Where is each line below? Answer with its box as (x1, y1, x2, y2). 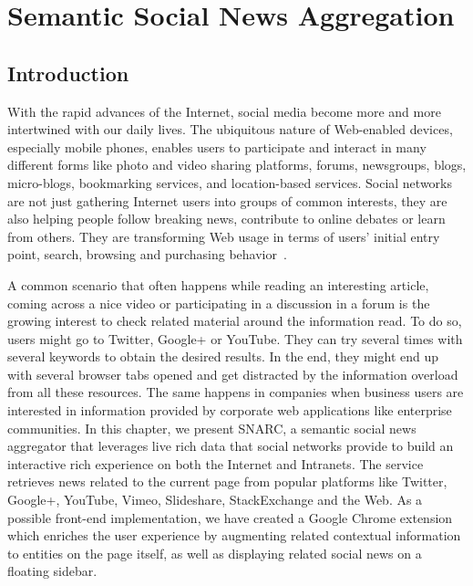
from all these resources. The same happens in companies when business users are (7, 382, 464, 402)
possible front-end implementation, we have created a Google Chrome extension (7, 508, 453, 527)
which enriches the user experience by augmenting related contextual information (7, 526, 461, 545)
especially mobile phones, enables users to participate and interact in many (7, 137, 427, 156)
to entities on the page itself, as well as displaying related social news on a (7, 543, 422, 562)
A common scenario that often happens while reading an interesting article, (7, 275, 429, 294)
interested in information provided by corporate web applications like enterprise (7, 401, 452, 420)
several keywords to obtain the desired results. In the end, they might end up (7, 347, 439, 366)
